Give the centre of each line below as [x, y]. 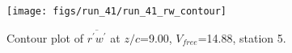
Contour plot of [45, 37]
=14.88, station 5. [242, 37]
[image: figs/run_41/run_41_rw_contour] [117, 11]
